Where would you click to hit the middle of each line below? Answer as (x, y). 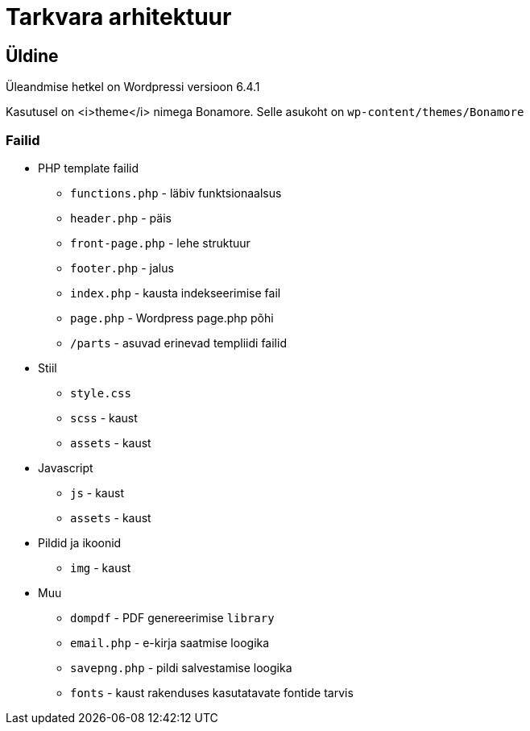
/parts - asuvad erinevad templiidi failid (178, 343)
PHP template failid (89, 168)
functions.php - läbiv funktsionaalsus (176, 193)
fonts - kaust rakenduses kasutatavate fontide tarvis (212, 692)
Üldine (32, 56)
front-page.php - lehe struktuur (160, 243)
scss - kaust (104, 417)
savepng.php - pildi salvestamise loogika (181, 667)
